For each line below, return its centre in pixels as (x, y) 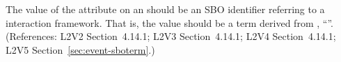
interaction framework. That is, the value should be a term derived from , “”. (169, 22)
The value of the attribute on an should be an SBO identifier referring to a (165, 9)
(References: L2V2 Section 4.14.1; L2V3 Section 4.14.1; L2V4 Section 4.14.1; (171, 36)
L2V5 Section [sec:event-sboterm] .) (80, 49)
